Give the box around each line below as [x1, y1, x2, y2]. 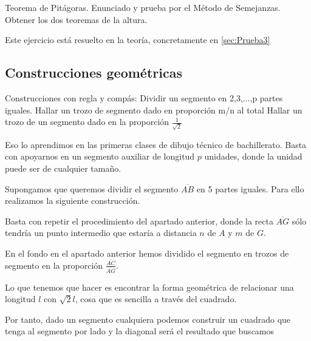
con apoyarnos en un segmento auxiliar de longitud [5, 150, 195, 163]
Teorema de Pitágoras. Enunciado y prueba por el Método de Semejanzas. [5, 1, 281, 13]
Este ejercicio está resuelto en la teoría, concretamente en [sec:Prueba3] [5, 33, 270, 46]
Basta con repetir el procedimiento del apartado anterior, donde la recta [5, 214, 273, 227]
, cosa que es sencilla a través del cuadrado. [75, 292, 237, 305]
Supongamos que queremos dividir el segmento [5, 182, 179, 195]
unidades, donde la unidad [204, 150, 302, 163]
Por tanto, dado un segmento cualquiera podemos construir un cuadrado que [5, 312, 291, 325]
